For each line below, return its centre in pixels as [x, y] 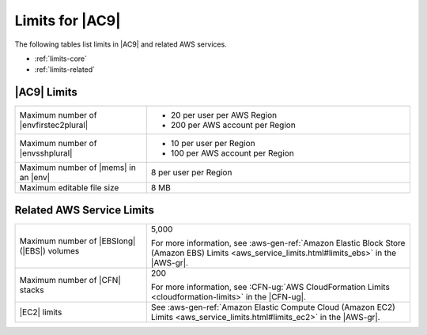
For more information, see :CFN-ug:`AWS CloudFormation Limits [270, 287]
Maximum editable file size [69, 188]
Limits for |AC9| [68, 21]
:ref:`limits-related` [64, 70]
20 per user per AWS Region [223, 115]
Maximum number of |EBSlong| [77, 241]
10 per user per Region [213, 144]
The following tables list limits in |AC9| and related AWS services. [121, 44]
